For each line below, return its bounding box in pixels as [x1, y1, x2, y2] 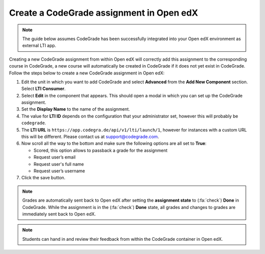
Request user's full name [33, 161, 84, 167]
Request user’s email [33, 154, 76, 160]
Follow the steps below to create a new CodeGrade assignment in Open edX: [9, 70, 165, 76]
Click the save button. [21, 175, 66, 181]
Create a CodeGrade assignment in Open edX [9, 7, 198, 18]
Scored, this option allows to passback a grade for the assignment [33, 147, 168, 153]
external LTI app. [22, 43, 56, 48]
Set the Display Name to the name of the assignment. [21, 106, 130, 112]
